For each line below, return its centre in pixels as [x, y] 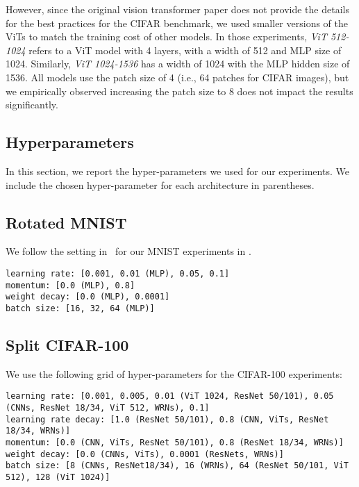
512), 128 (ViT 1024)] [58, 477]
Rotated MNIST [66, 222]
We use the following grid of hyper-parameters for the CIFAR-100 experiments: [174, 373]
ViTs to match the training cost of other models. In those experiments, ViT [166, 36]
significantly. [32, 105]
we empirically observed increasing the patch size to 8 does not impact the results [179, 91]
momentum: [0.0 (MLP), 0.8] [70, 285]
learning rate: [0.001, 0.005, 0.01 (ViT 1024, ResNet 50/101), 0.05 [170, 396]
